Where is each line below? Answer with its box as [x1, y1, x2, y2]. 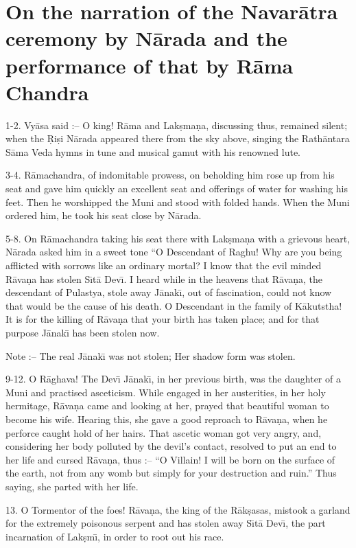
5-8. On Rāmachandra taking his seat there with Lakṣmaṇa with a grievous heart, [5, 231, 351, 245]
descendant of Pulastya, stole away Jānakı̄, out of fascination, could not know [5, 285, 332, 299]
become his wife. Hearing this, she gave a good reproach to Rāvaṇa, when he [5, 411, 328, 426]
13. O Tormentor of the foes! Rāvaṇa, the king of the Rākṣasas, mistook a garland [5, 502, 351, 516]
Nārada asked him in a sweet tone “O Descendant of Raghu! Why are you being [5, 244, 342, 259]
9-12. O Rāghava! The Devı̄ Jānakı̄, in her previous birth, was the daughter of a [5, 372, 341, 386]
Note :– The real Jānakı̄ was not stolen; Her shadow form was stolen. [5, 348, 296, 363]
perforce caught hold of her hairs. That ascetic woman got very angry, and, [5, 425, 322, 439]
